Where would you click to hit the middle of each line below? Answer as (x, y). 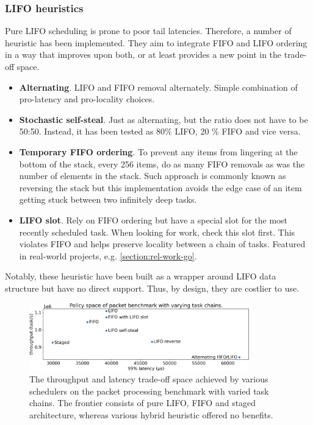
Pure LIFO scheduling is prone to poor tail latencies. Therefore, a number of (148, 31)
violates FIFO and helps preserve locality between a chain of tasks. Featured (162, 244)
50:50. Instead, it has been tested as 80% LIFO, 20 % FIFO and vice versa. (160, 131)
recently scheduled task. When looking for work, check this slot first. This (157, 232)
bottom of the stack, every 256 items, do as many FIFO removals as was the (162, 163)
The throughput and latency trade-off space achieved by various (149, 379)
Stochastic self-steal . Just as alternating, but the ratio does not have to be (164, 119)
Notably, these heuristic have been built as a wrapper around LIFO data (141, 276)
